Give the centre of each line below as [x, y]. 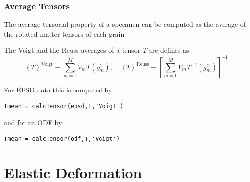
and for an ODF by [33, 122]
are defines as [169, 50]
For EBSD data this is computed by [58, 89]
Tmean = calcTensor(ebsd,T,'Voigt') [64, 106]
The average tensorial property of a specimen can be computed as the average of [125, 24]
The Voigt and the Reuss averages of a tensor [72, 50]
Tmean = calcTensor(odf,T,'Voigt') [62, 139]
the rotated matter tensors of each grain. [65, 34]
